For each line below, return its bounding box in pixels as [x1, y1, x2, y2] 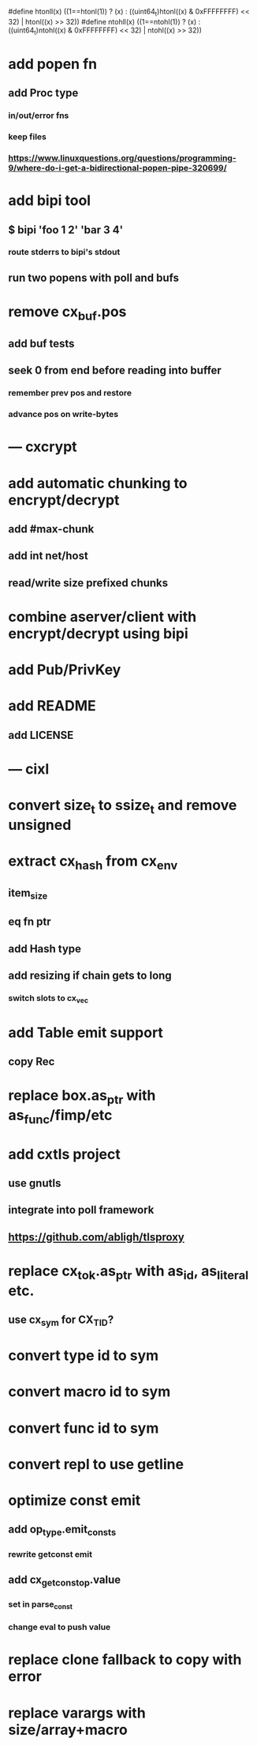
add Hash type [8, 941, 81, 956]
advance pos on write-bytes [8, 409, 119, 420]
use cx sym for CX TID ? [8, 1312, 114, 1328]
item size [8, 886, 48, 902]
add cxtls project [8, 1145, 121, 1163]
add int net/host [8, 549, 88, 562]
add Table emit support [8, 1024, 164, 1041]
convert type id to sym [8, 1346, 159, 1365]
